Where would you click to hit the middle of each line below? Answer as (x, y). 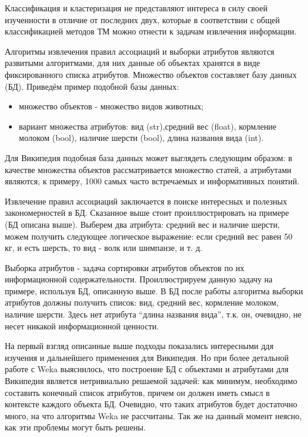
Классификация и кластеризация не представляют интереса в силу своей (136, 8)
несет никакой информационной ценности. (82, 326)
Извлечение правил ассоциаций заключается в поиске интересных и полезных (146, 201)
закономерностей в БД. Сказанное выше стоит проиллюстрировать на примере (147, 213)
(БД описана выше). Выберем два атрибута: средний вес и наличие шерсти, (142, 224)
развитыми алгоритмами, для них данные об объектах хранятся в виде (133, 63)
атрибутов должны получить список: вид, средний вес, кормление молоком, (142, 302)
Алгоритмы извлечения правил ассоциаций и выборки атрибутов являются (140, 51)
